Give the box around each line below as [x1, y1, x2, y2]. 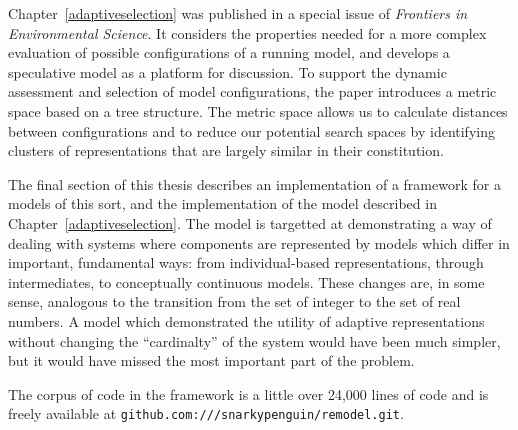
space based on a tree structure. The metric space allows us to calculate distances [8, 100, 508, 121]
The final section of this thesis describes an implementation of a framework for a [8, 173, 501, 194]
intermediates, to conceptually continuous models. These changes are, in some [8, 271, 485, 292]
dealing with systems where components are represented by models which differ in [8, 232, 510, 253]
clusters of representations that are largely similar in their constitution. [8, 140, 444, 161]
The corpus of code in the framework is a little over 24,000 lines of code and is [8, 383, 489, 404]
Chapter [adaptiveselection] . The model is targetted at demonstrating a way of [8, 212, 492, 233]
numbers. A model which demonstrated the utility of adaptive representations [8, 310, 485, 331]
